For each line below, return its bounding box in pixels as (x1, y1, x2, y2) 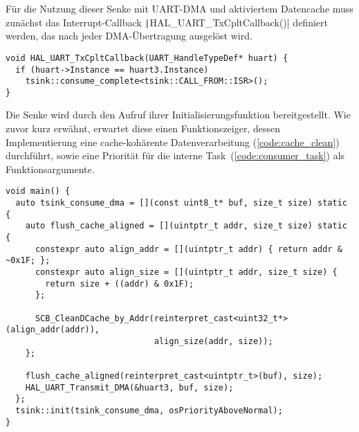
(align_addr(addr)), (6, 325, 100, 335)
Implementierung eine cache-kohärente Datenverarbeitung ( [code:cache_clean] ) (6, 134, 340, 149)
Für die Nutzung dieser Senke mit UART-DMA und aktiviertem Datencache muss (6, 1, 353, 15)
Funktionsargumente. (6, 161, 95, 176)
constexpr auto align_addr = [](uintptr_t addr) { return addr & (35, 244, 342, 254)
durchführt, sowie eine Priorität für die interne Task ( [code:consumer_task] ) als (6, 148, 345, 163)
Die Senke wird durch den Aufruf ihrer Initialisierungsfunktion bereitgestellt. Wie (6, 107, 351, 122)
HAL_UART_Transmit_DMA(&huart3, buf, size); (25, 382, 234, 393)
